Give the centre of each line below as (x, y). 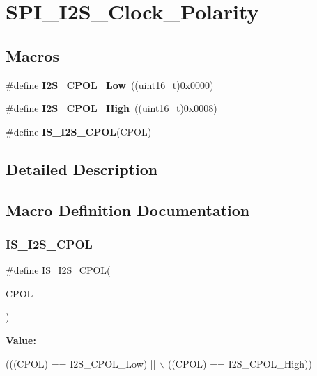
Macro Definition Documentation (128, 210)
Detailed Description (82, 169)
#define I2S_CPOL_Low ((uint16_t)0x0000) (110, 84)
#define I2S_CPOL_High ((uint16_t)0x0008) (111, 108)
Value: (21, 340)
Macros (32, 55)
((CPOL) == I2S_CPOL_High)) (240, 363)
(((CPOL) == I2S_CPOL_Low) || (81, 363)
